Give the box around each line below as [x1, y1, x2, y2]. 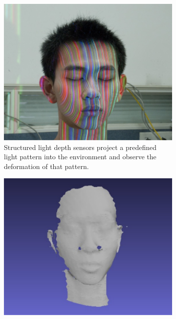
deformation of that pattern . [4, 161, 89, 171]
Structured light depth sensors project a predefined [4, 142, 156, 152]
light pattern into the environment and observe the [4, 151, 156, 162]
